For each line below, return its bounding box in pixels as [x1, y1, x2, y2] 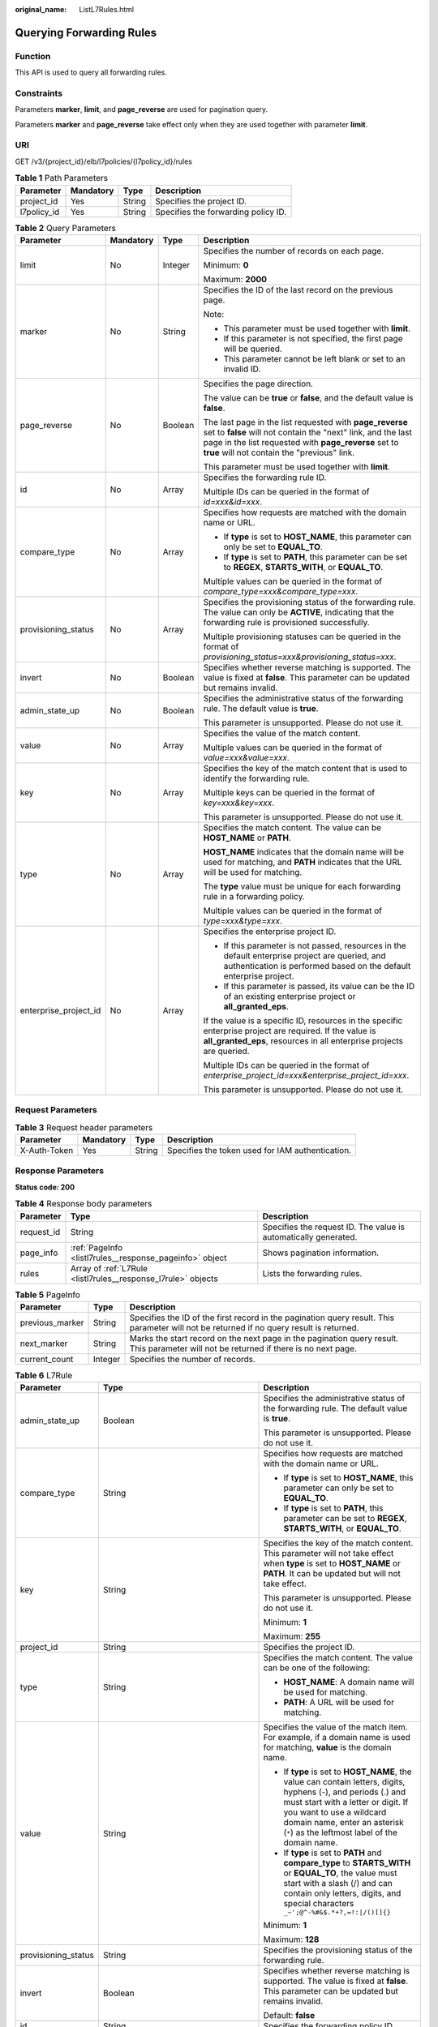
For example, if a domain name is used [263, 1732, 411, 1743]
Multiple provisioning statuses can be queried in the [203, 631, 401, 642]
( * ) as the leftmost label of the [283, 1827, 397, 1838]
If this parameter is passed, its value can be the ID [223, 980, 415, 992]
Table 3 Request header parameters [15, 1121, 153, 1133]
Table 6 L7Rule [15, 1370, 73, 1382]
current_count [19, 1353, 74, 1365]
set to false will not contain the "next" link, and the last [203, 426, 413, 438]
